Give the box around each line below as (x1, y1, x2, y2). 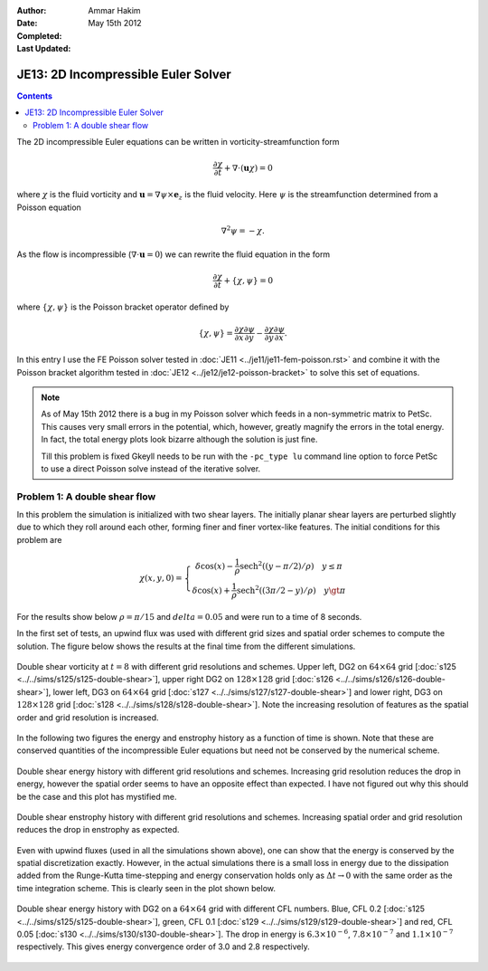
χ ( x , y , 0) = (138, 573, 183, 584)
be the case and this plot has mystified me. (16, 791, 177, 802)
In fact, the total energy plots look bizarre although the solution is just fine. (41, 434, 318, 445)
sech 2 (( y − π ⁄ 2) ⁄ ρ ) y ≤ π (239, 559, 343, 571)
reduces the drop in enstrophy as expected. (16, 824, 180, 835)
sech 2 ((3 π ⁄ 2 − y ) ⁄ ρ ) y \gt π (236, 584, 346, 595)
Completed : (16, 30, 62, 41)
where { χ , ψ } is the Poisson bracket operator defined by (16, 301, 230, 312)
